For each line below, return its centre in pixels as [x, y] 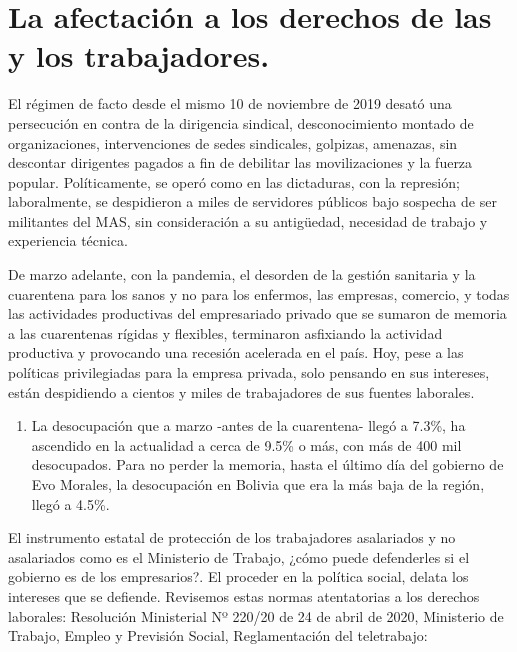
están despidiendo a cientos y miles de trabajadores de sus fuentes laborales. [241, 391]
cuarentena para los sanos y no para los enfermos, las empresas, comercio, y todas [259, 293]
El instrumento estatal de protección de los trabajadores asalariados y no [232, 537]
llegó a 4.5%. [70, 503]
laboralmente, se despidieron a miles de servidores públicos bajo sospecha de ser [252, 201]
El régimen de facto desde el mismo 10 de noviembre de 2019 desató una [230, 103]
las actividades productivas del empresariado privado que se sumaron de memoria [257, 313]
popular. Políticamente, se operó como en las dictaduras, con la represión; [234, 181]
